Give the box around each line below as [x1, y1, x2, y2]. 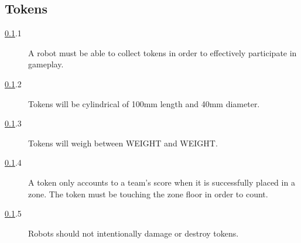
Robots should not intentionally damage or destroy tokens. [28, 227, 239, 239]
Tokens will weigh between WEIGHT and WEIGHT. [28, 136, 218, 149]
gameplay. [28, 58, 64, 70]
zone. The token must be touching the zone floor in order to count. [28, 187, 268, 200]
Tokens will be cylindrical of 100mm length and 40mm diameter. [28, 97, 260, 109]
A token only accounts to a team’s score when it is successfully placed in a [28, 176, 295, 188]
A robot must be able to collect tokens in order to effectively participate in [28, 46, 297, 59]
